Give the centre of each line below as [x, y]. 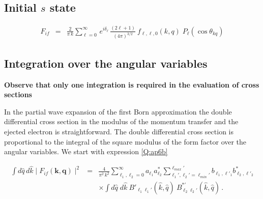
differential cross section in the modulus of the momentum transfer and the [121, 121]
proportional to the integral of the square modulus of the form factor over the [125, 141]
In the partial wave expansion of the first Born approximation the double [118, 111]
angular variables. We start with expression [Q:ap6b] [86, 151]
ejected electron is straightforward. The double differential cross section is [119, 131]
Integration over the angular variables [106, 63]
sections [18, 94]
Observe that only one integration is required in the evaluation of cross [132, 84]
